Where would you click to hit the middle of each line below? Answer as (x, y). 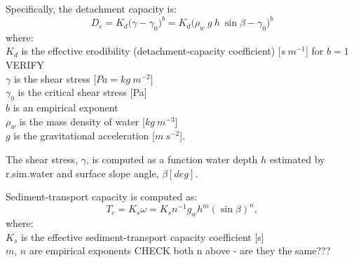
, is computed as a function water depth (172, 159)
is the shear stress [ (55, 78)
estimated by (297, 159)
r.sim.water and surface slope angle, (82, 173)
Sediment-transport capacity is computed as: (102, 196)
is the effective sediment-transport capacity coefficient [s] (142, 236)
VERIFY (25, 65)
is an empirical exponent (66, 108)
